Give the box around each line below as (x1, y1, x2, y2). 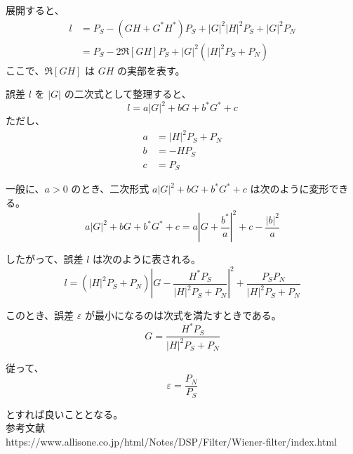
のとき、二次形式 (71, 181, 149, 196)
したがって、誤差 (6, 252, 84, 266)
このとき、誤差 (6, 308, 74, 323)
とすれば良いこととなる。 (6, 406, 124, 421)
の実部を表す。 (117, 63, 185, 77)
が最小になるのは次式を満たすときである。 (84, 308, 281, 323)
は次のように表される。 (93, 252, 201, 266)
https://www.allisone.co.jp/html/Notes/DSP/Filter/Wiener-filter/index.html (6, 434, 337, 449)
